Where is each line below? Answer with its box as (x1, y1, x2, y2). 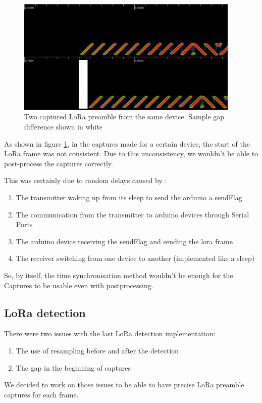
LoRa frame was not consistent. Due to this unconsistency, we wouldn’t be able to (4, 148, 258, 159)
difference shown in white (24, 121, 102, 132)
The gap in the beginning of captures (16, 362, 131, 373)
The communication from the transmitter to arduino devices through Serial (16, 209, 249, 219)
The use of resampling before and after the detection (16, 345, 179, 355)
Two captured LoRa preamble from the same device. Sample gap (24, 111, 225, 122)
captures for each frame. (4, 389, 79, 399)
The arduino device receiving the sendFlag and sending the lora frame (16, 236, 233, 246)
